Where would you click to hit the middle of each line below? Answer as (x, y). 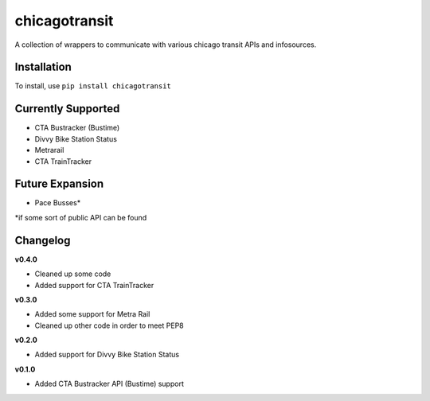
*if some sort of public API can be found (81, 217)
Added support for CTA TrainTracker (94, 285)
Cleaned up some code (73, 274)
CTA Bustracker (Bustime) (77, 128)
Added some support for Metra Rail (92, 314)
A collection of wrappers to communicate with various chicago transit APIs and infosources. (166, 45)
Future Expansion (59, 184)
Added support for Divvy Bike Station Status (107, 355)
